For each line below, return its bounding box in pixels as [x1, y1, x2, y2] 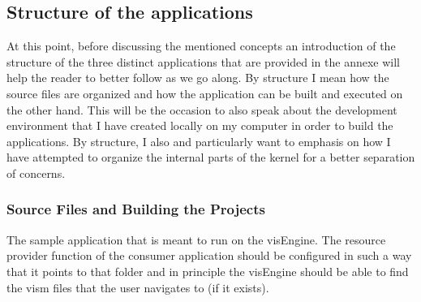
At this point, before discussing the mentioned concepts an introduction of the [6, 37, 396, 54]
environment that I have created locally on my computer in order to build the [6, 117, 393, 134]
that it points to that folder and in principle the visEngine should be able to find [6, 262, 409, 279]
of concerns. [6, 164, 66, 181]
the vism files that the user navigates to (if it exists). [6, 278, 269, 296]
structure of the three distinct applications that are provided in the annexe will [6, 53, 401, 70]
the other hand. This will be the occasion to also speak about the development [6, 101, 397, 118]
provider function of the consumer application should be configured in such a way [6, 247, 412, 264]
